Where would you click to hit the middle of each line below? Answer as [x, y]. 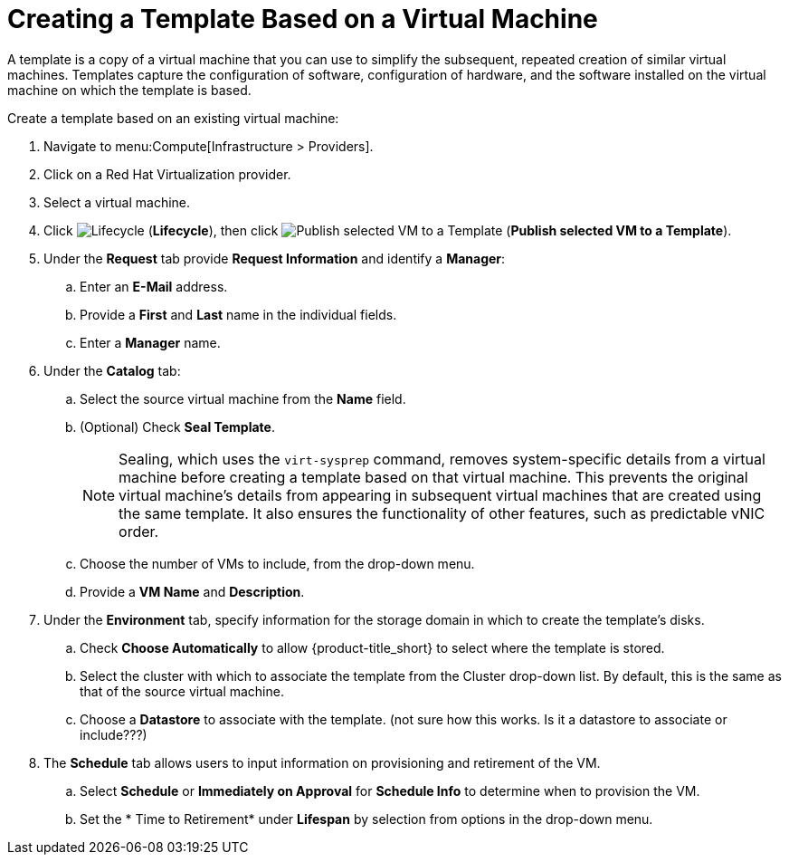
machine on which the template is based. [129, 90]
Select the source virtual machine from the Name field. [243, 398]
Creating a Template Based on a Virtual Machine [303, 19]
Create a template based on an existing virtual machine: [173, 118]
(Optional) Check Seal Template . [177, 426]
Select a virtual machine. [117, 202]
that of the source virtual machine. [182, 691]
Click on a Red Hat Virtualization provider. [167, 174]
